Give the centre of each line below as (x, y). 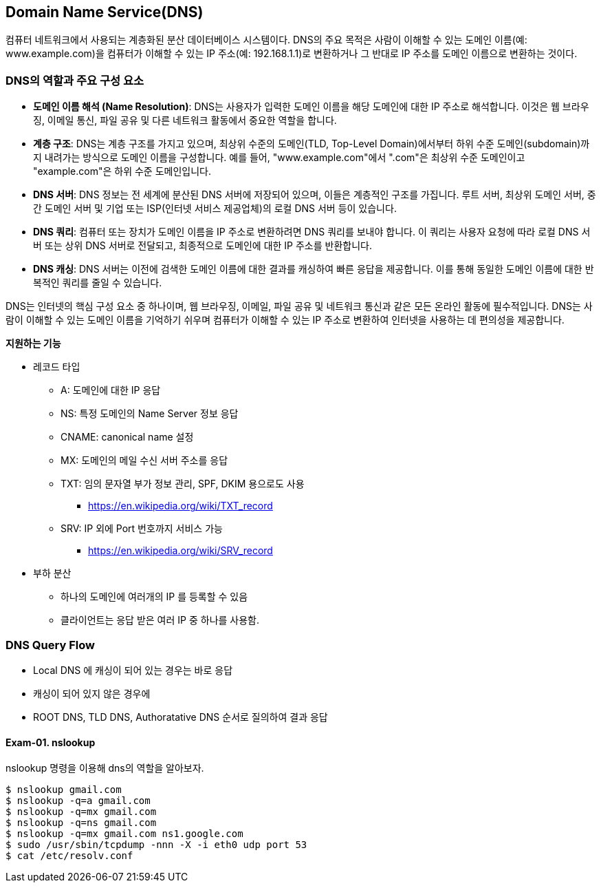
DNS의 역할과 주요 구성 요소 (75, 80)
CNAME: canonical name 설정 (127, 437)
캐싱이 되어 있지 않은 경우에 (92, 693)
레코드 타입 (57, 367)
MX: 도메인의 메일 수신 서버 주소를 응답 (144, 461)
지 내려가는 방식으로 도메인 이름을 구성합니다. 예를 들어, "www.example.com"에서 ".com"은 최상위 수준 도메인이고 (279, 158)
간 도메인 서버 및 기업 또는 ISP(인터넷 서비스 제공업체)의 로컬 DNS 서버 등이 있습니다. (215, 209)
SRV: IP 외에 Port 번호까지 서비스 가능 (142, 529)
